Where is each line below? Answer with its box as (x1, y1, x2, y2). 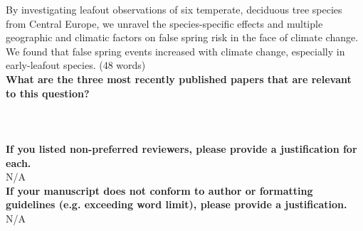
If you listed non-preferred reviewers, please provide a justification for (6, 141, 357, 156)
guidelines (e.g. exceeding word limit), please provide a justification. (6, 197, 347, 212)
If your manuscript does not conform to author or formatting (6, 183, 313, 198)
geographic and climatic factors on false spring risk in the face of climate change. (6, 30, 359, 45)
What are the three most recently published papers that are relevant (6, 71, 352, 86)
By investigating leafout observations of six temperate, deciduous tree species (6, 2, 342, 16)
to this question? (6, 85, 90, 100)
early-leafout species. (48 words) (6, 58, 146, 72)
